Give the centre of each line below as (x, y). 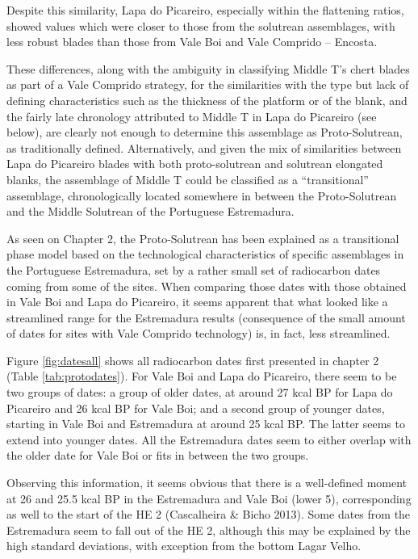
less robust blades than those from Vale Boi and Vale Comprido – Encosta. (192, 42)
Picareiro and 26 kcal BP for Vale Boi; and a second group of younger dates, (196, 408)
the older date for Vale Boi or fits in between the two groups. (158, 455)
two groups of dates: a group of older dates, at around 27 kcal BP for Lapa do (200, 392)
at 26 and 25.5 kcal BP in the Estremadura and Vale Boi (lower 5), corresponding (209, 498)
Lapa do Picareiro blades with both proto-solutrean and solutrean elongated (195, 164)
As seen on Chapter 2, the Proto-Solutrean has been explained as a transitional (203, 238)
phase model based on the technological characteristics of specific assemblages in (205, 254)
